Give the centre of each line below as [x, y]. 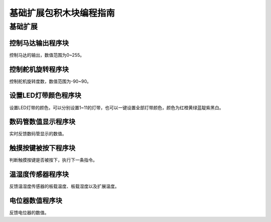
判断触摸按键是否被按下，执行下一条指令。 [53, 160]
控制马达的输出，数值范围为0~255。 [47, 55]
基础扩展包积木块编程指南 [62, 13]
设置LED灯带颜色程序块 [45, 95]
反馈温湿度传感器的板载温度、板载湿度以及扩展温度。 [64, 186]
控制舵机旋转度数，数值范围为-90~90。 [50, 81]
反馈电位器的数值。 [29, 212]
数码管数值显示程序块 [42, 122]
